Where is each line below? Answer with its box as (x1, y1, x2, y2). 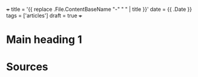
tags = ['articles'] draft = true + (6, 12, 83, 19)
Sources (6, 60, 49, 74)
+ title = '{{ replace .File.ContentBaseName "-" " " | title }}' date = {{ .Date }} (6, 6, 192, 13)
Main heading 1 (6, 33, 82, 47)
